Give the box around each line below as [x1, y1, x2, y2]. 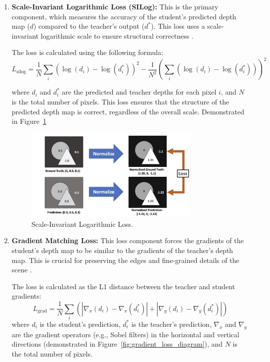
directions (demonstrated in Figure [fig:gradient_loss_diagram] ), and [11, 339, 223, 349]
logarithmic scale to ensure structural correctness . [41, 30, 194, 41]
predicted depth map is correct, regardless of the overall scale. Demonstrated [11, 106, 244, 116]
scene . [11, 264, 32, 275]
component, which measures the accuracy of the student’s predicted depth [11, 11, 236, 21]
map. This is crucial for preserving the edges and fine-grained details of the [11, 255, 239, 265]
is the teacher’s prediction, [131, 318, 212, 329]
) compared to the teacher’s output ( [33, 21, 145, 31]
